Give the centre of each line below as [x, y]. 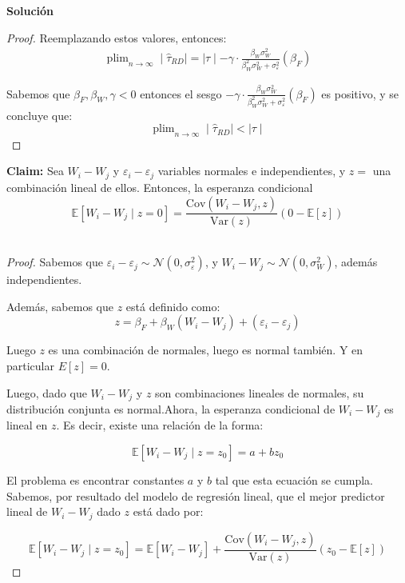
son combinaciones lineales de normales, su [260, 392]
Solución [30, 10]
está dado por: [168, 511]
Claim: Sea [35, 171]
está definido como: [173, 306]
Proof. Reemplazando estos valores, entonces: [117, 37]
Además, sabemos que [60, 306]
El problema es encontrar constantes [95, 480]
